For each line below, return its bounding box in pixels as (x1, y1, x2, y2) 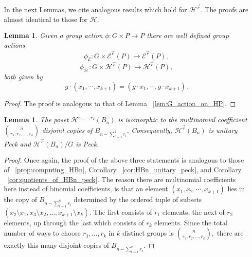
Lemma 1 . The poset (4, 114, 69, 125)
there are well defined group (146, 30, 229, 40)
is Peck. (75, 138, 99, 148)
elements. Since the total (154, 217, 228, 227)
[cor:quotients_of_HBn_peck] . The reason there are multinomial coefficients (7, 174, 236, 184)
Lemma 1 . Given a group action (4, 30, 103, 40)
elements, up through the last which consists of (4, 217, 144, 227)
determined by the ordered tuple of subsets (73, 194, 202, 204)
